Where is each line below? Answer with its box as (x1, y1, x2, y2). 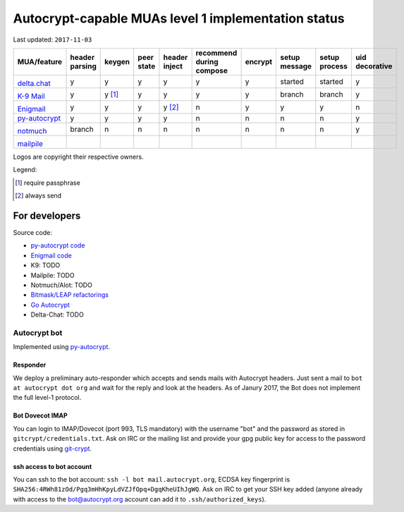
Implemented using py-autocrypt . (13, 343, 111, 351)
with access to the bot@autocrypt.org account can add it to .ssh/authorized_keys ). (13, 494, 267, 504)
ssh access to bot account (13, 462, 92, 470)
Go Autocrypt (30, 300, 71, 309)
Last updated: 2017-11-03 (13, 35, 92, 44)
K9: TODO (30, 261, 61, 269)
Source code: (13, 228, 52, 237)
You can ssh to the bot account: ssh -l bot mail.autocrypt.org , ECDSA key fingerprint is (13, 475, 290, 484)
